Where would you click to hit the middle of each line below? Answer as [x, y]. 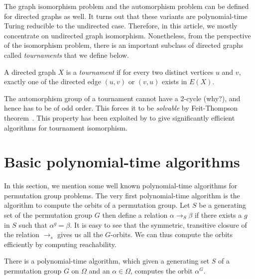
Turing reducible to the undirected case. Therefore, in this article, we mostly [121, 26]
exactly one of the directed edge [53, 81]
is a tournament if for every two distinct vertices [140, 71]
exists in [175, 81]
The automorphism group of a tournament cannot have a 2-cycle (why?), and [122, 98]
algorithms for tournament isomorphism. [66, 127]
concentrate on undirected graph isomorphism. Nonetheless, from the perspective [127, 35]
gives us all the [80, 234]
